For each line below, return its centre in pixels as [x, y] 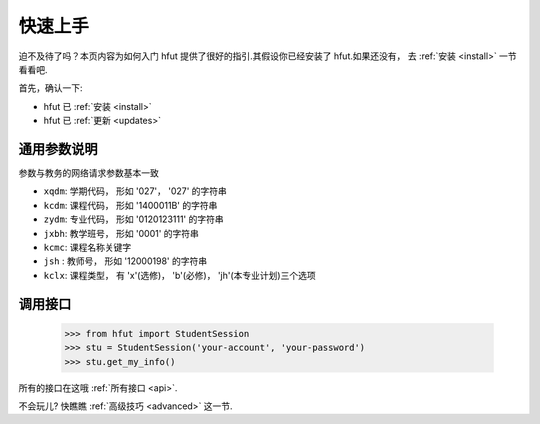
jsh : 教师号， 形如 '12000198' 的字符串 [125, 261]
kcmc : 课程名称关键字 [87, 247]
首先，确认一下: [51, 88]
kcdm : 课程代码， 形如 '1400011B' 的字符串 [130, 205]
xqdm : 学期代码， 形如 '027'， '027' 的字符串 [135, 191]
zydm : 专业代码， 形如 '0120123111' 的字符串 [133, 219]
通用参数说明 [58, 148]
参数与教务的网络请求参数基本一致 [88, 173]
